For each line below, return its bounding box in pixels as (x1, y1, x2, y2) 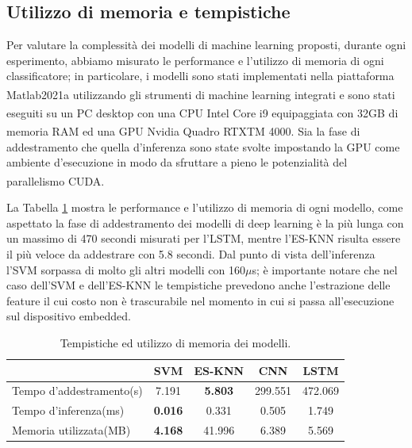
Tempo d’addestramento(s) (12, 382, 143, 399)
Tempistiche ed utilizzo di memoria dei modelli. (60, 334, 291, 350)
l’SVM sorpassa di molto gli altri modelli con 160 (6, 261, 245, 278)
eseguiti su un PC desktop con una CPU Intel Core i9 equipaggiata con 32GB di (6, 104, 399, 121)
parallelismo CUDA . (6, 172, 105, 189)
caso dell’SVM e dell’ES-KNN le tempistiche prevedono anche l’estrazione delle (6, 277, 391, 293)
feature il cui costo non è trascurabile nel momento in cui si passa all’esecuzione (6, 292, 395, 308)
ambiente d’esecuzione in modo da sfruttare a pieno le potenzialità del (6, 154, 348, 170)
